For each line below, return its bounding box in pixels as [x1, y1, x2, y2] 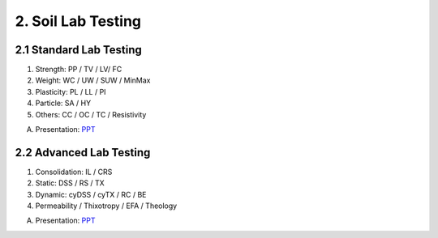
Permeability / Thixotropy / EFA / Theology [35, 201, 178, 210]
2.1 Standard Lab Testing [15, 43, 142, 57]
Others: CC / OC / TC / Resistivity [35, 109, 147, 119]
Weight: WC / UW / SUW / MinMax [35, 75, 151, 85]
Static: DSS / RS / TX [35, 178, 105, 188]
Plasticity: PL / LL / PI [35, 87, 106, 96]
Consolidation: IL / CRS [35, 167, 113, 176]
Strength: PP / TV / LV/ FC [35, 65, 122, 74]
